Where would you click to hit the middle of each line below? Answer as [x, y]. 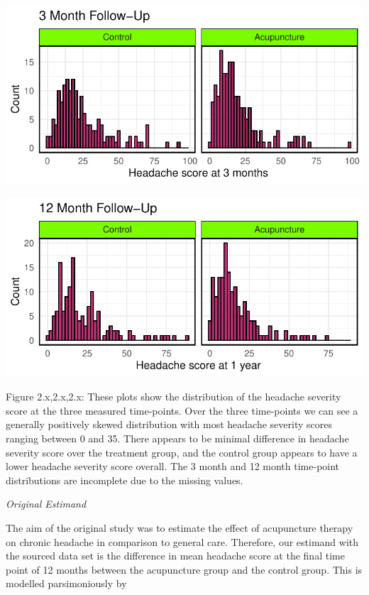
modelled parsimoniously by [66, 583]
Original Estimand [46, 504]
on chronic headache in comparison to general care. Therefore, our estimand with [182, 541]
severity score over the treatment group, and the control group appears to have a [182, 452]
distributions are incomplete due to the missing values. [125, 480]
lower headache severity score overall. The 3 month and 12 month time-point [173, 466]
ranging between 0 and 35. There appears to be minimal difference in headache [177, 438]
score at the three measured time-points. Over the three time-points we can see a [182, 410]
